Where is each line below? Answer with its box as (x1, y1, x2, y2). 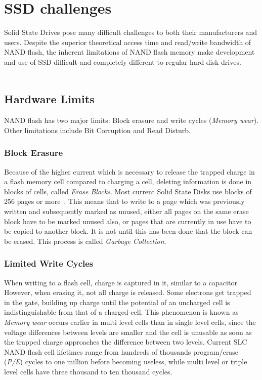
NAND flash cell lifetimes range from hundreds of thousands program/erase (4, 346, 238, 357)
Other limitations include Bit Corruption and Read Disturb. (4, 124, 191, 135)
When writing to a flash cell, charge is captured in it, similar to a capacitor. (4, 277, 239, 287)
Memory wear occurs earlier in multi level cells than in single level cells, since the (4, 317, 256, 327)
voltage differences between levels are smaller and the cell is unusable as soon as (4, 326, 252, 337)
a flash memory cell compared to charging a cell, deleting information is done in (4, 176, 252, 187)
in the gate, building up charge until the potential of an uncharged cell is (4, 297, 230, 307)
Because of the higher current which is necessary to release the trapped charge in (4, 166, 255, 177)
